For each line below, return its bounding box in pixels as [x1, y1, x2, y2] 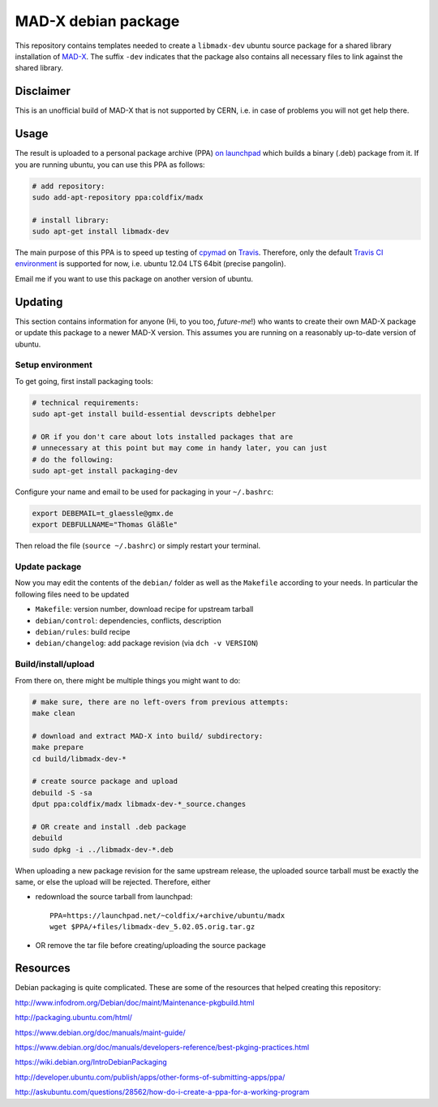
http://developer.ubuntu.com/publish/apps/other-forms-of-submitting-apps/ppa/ [15, 1072, 286, 1082]
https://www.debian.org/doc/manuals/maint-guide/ [15, 1027, 186, 1037]
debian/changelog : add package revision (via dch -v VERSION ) [35, 638, 259, 648]
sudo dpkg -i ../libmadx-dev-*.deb [32, 845, 174, 854]
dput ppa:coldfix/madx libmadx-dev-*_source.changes [32, 799, 247, 809]
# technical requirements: [32, 398, 140, 407]
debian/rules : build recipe [35, 627, 131, 637]
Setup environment [15, 360, 93, 371]
